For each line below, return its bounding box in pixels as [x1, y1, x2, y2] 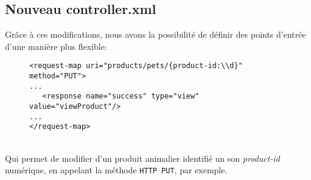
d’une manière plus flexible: [5, 40, 107, 52]
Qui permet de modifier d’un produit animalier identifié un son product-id [5, 151, 280, 164]
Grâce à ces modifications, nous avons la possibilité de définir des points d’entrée [5, 28, 306, 41]
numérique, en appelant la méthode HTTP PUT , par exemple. [5, 164, 228, 176]
